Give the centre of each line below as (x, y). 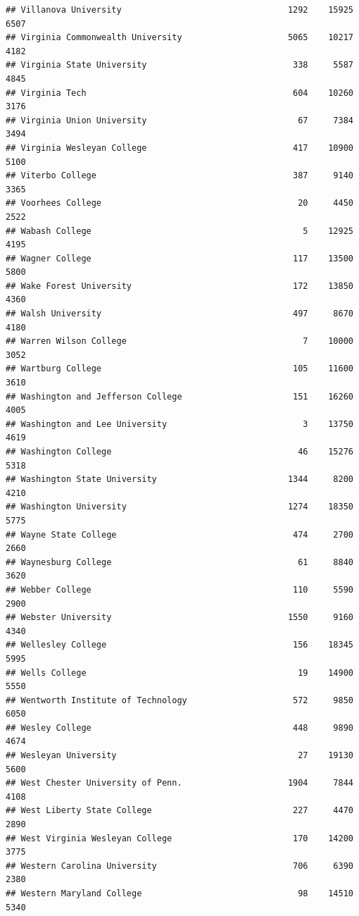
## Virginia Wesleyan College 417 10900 (179, 148)
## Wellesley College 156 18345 (179, 645)
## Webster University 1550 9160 (179, 618)
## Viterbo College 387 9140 (179, 176)
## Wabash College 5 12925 (179, 231)
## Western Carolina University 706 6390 (179, 866)
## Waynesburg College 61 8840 (179, 562)
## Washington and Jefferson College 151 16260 (179, 396)
